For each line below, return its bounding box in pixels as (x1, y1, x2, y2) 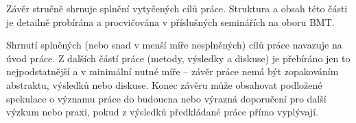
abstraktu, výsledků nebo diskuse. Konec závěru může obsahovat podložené (6, 77, 322, 92)
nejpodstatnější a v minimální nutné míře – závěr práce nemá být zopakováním (6, 64, 339, 79)
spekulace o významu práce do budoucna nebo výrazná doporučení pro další (6, 91, 327, 105)
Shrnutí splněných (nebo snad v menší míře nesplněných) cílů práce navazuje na (6, 38, 342, 52)
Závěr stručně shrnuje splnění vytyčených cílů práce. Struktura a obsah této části (6, 1, 348, 15)
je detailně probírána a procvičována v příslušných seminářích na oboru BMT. (6, 14, 335, 29)
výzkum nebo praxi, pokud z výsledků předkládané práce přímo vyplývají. (6, 105, 318, 119)
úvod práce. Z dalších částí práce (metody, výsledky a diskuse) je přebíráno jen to (6, 51, 351, 65)
